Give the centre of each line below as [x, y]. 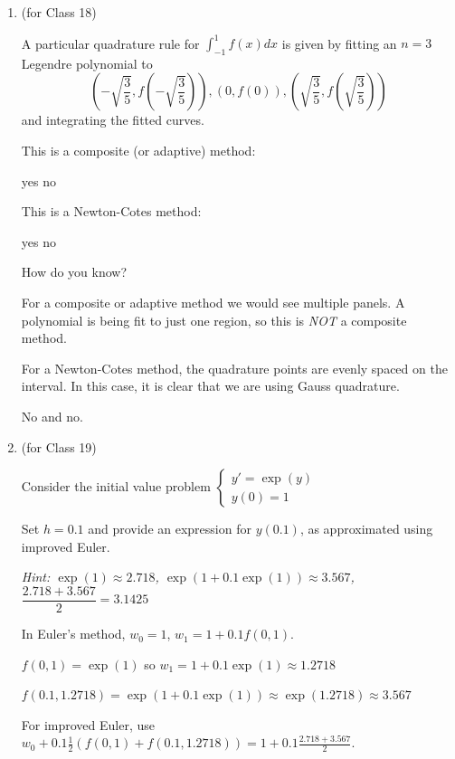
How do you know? [74, 272]
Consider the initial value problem [116, 486]
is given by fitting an [339, 43]
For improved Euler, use [88, 724]
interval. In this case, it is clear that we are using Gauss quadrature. [210, 386]
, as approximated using [366, 529]
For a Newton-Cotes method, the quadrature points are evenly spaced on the [234, 368]
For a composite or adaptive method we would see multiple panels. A [213, 303]
